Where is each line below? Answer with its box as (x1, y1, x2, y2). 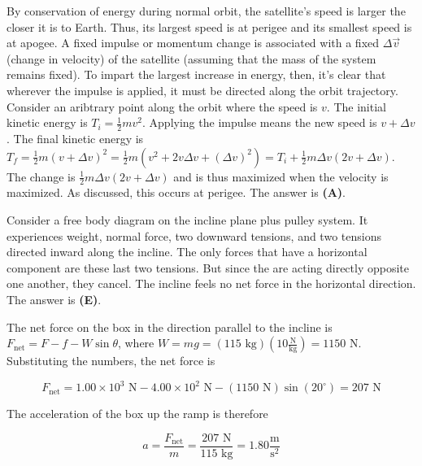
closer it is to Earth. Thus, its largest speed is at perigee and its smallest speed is (7, 18, 412, 35)
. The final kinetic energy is (7, 129, 144, 146)
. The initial (326, 98, 386, 115)
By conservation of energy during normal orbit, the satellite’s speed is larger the (7, 2, 406, 19)
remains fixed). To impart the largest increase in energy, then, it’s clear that (7, 66, 386, 83)
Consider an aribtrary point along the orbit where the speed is (7, 98, 318, 115)
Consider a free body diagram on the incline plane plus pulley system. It (7, 211, 368, 228)
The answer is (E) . (7, 290, 102, 307)
